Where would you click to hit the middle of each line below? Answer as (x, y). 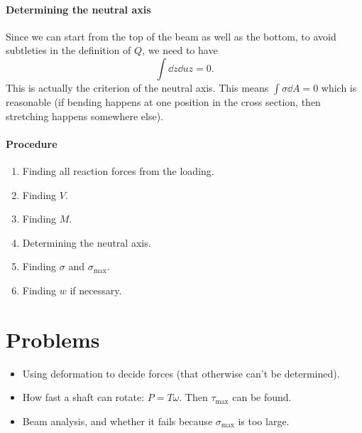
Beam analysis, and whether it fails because (117, 421)
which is (339, 87)
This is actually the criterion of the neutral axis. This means (137, 87)
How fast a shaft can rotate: (83, 397)
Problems (53, 339)
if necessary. (96, 290)
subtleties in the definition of (68, 50)
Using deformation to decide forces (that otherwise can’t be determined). (181, 373)
